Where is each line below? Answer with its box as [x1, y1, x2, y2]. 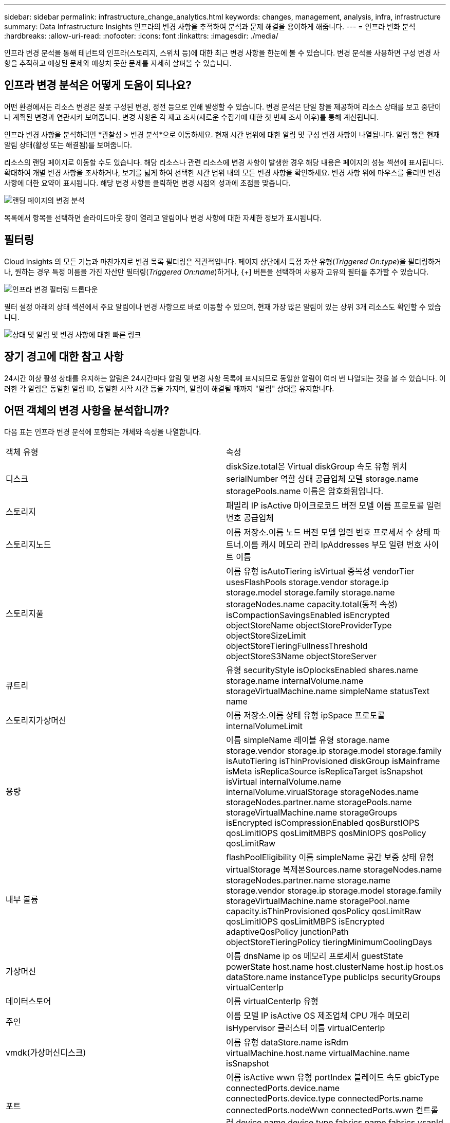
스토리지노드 [6, 539, 51, 550]
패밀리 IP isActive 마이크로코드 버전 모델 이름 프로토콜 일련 [226, 500, 442, 511]
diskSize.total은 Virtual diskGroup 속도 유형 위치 [226, 461, 407, 472]
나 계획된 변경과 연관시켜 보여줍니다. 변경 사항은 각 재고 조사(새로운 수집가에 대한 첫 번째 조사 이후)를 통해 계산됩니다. [4, 112, 379, 121]
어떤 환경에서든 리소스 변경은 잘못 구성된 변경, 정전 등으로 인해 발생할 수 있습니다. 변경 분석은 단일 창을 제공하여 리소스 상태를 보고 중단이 [4, 102, 441, 111]
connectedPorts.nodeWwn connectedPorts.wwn [226, 1105, 414, 1116]
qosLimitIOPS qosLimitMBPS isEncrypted [226, 916, 385, 927]
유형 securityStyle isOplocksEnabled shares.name [226, 665, 418, 676]
